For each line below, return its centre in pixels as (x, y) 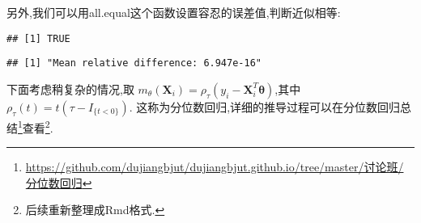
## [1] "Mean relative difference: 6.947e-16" (134, 63)
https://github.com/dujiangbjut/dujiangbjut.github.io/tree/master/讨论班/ (215, 167)
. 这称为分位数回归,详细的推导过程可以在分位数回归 (265, 106)
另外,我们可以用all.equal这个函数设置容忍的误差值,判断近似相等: (174, 12)
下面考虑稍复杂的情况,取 (70, 88)
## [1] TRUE (38, 38)
